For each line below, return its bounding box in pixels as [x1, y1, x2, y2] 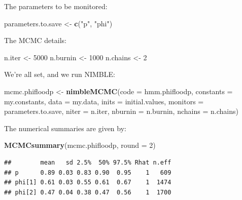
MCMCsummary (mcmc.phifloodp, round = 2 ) [4, 140, 156, 150]
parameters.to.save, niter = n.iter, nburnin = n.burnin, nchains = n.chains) [4, 106, 238, 116]
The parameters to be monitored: [4, 1, 108, 11]
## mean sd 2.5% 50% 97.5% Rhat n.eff [4, 158, 171, 166]
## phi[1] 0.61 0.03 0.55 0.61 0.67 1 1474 [4, 179, 171, 186]
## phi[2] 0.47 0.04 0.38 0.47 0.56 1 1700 [4, 188, 171, 196]
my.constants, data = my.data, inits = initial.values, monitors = [4, 96, 204, 106]
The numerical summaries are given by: [4, 123, 126, 133]
